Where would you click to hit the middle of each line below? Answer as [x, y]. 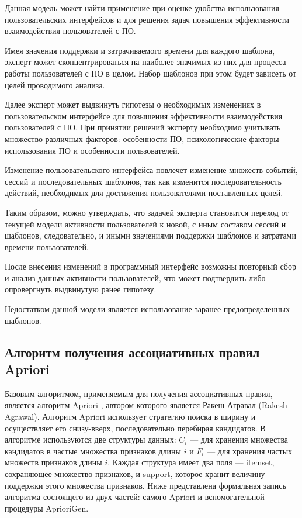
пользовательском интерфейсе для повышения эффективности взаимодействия [144, 115]
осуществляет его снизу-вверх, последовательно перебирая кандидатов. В [135, 428]
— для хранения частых [250, 450]
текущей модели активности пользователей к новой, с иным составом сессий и [145, 224]
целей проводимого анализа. [55, 84]
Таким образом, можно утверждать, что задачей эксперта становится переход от [147, 212]
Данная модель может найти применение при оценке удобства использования [142, 8]
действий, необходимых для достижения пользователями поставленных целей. [144, 193]
